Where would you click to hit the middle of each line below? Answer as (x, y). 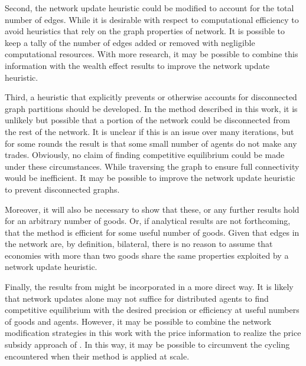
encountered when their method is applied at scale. (97, 356)
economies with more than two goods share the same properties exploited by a (147, 255)
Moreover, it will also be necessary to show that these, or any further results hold (152, 209)
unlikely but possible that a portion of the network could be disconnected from (147, 120)
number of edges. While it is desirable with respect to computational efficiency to (152, 19)
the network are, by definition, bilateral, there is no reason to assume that (139, 244)
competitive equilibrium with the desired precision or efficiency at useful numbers (152, 310)
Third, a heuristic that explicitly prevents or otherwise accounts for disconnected (151, 97)
